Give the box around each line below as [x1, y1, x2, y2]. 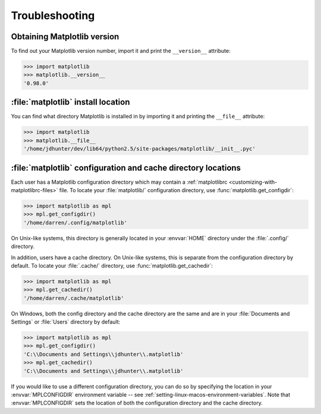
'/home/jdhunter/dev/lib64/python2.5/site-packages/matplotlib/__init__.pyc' [23, 146, 256, 152]
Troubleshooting [11, 9, 95, 22]
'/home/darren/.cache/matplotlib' [23, 294, 124, 302]
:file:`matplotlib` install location [11, 97, 130, 107]
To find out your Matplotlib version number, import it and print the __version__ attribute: [11, 48, 231, 55]
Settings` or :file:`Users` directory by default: [11, 318, 121, 325]
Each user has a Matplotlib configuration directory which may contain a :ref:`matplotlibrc [11, 178, 228, 186]
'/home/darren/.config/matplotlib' [23, 219, 127, 226]
